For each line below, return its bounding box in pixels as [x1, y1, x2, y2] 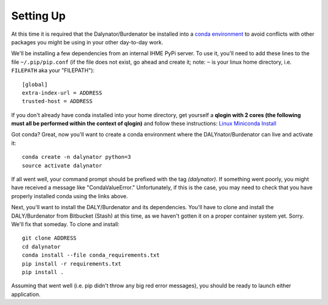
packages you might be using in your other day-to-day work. [11, 38, 163, 45]
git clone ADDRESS [22, 235, 77, 242]
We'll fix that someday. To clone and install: [11, 220, 120, 227]
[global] [22, 81, 48, 88]
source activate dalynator [22, 162, 103, 169]
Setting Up [11, 9, 66, 22]
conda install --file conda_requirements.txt [22, 252, 160, 259]
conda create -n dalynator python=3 [22, 153, 131, 161]
